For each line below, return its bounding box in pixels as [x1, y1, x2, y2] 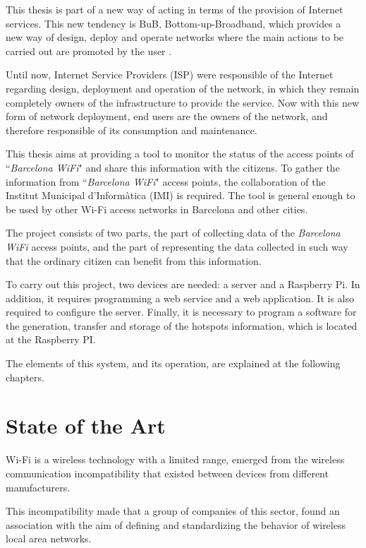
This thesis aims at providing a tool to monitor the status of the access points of [6, 146, 354, 161]
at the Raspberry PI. [6, 332, 96, 347]
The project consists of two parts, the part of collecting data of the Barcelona [6, 225, 341, 240]
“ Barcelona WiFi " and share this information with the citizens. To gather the [6, 160, 340, 174]
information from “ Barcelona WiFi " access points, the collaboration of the [6, 174, 326, 189]
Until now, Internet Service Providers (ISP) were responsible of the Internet [6, 67, 334, 82]
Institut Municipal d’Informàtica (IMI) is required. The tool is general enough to [6, 188, 355, 203]
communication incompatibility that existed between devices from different [6, 465, 329, 480]
